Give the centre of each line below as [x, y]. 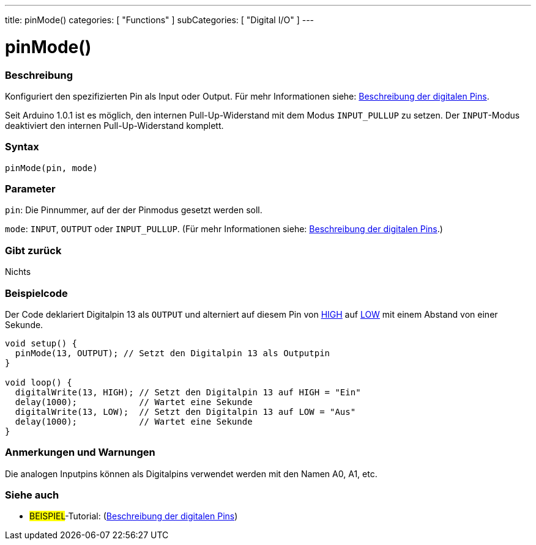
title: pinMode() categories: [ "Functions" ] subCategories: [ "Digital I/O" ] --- [160, 20]
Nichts [18, 272]
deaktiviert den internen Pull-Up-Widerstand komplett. [114, 125]
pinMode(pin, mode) [51, 168]
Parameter [30, 189]
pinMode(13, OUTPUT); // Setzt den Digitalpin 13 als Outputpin [173, 353]
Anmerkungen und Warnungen [80, 452]
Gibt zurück [33, 250]
